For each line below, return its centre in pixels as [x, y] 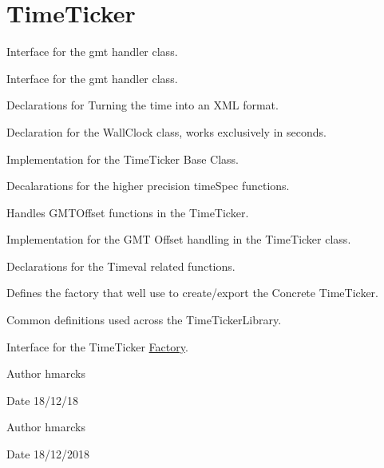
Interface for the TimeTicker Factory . [97, 346]
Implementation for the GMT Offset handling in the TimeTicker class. [179, 239]
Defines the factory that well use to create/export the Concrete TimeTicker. [192, 293]
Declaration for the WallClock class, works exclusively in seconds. [166, 131]
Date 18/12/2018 [48, 454]
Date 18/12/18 [43, 400]
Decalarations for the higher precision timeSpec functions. [148, 186]
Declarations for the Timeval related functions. [121, 266]
